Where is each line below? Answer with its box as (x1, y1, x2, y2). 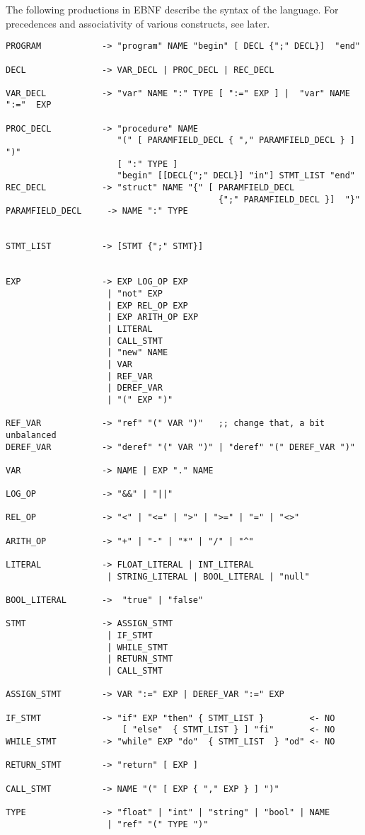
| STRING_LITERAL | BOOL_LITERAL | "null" (107, 571, 310, 582)
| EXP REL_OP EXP (107, 300, 188, 311)
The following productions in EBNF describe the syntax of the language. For (6, 2, 339, 16)
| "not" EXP (107, 288, 163, 299)
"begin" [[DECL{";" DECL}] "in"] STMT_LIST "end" (117, 171, 355, 181)
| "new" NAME (107, 347, 168, 358)
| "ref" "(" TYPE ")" (107, 819, 209, 829)
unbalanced (6, 430, 57, 440)
